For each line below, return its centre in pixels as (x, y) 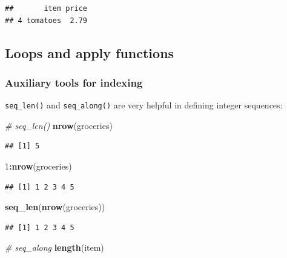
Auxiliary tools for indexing (74, 82)
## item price (46, 8)
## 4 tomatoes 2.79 (46, 20)
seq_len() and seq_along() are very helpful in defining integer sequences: (144, 105)
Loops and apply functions (90, 52)
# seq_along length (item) (54, 247)
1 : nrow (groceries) (38, 166)
